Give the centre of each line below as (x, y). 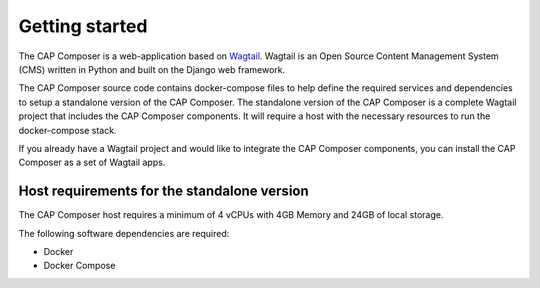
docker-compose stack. (67, 130)
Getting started (83, 26)
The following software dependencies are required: (124, 233)
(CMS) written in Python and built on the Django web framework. (152, 69)
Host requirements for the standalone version (163, 191)
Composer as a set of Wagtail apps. (92, 162)
